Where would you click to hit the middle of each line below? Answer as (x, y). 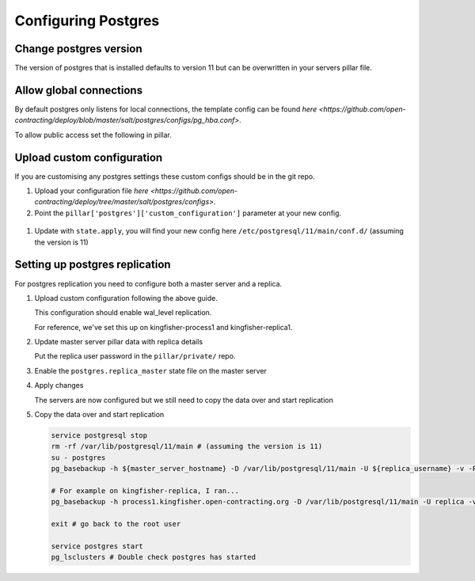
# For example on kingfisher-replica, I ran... (145, 490)
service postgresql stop (99, 436)
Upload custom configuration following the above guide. (126, 298)
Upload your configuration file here (92, 191)
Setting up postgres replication (93, 265)
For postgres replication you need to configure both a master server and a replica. (148, 283)
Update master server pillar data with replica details (119, 342)
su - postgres (78, 458)
